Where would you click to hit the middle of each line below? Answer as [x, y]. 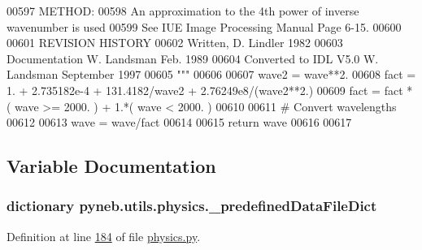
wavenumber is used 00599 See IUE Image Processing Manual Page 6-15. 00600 [204, 26]
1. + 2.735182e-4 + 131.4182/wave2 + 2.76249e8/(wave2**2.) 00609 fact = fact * [210, 90]
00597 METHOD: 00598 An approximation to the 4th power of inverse [183, 11]
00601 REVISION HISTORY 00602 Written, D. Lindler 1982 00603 [175, 43]
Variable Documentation [111, 166]
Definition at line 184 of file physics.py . [104, 236]
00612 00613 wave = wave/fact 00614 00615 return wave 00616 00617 [179, 122]
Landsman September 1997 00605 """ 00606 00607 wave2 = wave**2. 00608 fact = [211, 74]
